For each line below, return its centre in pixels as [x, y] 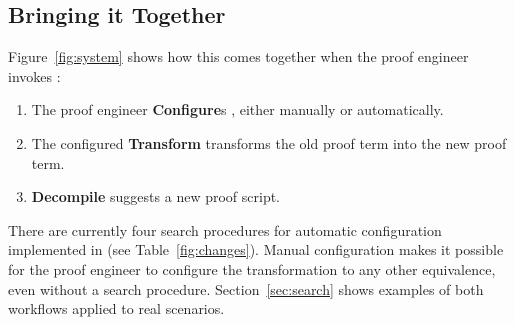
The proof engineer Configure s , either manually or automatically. [237, 109]
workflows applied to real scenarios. [116, 308]
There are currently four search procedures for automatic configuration [225, 229]
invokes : [34, 75]
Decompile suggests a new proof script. [155, 196]
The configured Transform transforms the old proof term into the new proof [269, 142]
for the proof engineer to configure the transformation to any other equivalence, [252, 268]
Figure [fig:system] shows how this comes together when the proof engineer [238, 56]
